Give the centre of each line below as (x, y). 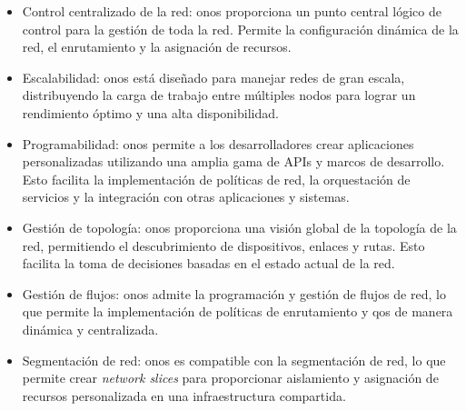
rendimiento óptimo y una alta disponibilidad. (150, 112)
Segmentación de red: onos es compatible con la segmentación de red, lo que (234, 360)
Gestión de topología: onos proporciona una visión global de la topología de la (239, 227)
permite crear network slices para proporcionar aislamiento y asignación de (230, 378)
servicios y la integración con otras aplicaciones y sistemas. (186, 197)
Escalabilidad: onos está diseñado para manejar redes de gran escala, (213, 77)
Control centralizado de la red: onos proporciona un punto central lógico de (232, 11)
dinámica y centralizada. (90, 329)
